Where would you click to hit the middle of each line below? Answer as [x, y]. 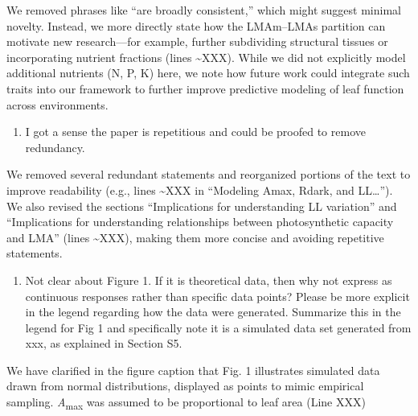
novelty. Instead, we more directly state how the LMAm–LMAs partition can [196, 25]
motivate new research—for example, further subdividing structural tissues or [197, 41]
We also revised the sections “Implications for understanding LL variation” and [202, 206]
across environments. [57, 104]
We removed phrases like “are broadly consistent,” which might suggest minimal [204, 10]
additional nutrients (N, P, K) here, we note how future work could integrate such [208, 73]
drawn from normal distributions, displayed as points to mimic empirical [185, 386]
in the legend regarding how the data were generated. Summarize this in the [213, 312]
